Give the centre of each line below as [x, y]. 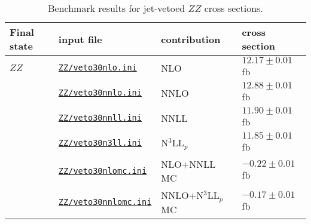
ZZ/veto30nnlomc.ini [105, 202]
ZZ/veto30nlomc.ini [103, 171]
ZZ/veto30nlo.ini [97, 67]
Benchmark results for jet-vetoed [117, 8]
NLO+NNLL [188, 164]
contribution [191, 39]
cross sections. [234, 8]
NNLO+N [182, 195]
